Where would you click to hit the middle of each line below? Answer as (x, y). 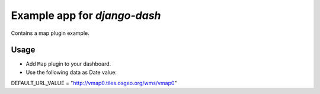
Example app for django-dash (86, 15)
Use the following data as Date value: (71, 72)
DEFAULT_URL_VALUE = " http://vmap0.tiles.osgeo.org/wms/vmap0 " (94, 83)
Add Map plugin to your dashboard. (68, 64)
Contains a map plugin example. (50, 33)
